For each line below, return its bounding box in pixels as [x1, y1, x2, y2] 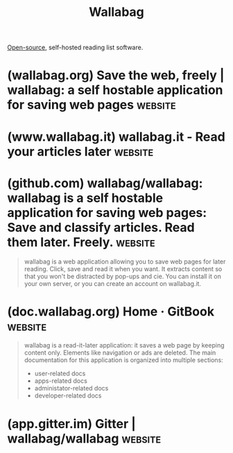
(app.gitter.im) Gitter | [7, 416, 137, 431]
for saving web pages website [7, 97, 176, 113]
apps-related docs [34, 377, 88, 385]
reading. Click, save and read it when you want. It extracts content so [24, 264, 223, 273]
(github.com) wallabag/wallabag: [7, 175, 203, 191]
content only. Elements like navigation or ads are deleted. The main [24, 348, 216, 357]
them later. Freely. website [7, 234, 155, 250]
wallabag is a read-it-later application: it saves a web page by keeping [24, 341, 225, 350]
